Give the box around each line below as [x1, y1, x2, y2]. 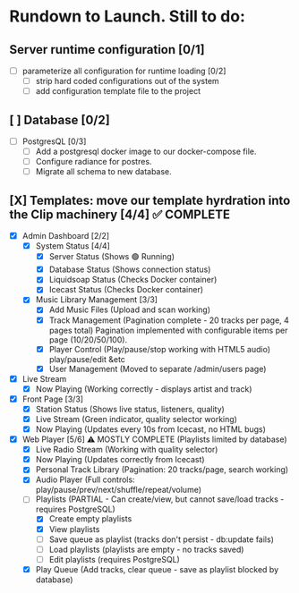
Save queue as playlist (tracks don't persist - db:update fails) [48, 534, 275, 545]
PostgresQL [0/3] [21, 136, 87, 147]
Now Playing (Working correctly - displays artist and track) [35, 383, 252, 394]
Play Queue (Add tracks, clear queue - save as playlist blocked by [35, 563, 279, 574]
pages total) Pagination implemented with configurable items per [48, 325, 288, 335]
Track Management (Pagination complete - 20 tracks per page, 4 [48, 315, 289, 326]
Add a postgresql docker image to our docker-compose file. [35, 146, 257, 157]
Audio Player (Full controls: [35, 474, 136, 485]
